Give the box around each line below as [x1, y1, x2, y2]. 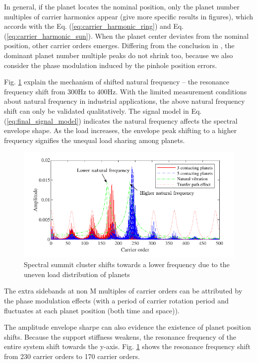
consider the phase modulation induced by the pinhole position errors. [4, 60, 217, 70]
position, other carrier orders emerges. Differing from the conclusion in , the [4, 40, 235, 51]
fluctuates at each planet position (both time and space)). [4, 305, 180, 315]
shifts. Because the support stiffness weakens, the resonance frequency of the [4, 331, 237, 342]
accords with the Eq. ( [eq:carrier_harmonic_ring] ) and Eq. [4, 21, 184, 31]
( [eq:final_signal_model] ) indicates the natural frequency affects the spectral [4, 115, 238, 126]
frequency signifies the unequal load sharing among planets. [4, 135, 185, 145]
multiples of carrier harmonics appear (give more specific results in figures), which [4, 11, 254, 21]
